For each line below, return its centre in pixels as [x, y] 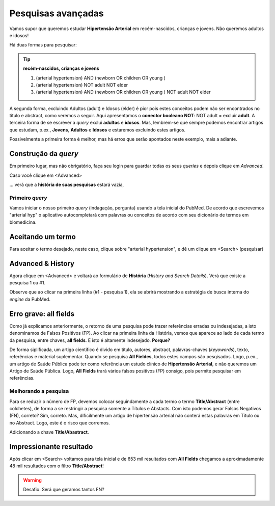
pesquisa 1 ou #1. [28, 283]
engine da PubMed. [30, 299]
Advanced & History [42, 263]
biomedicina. [23, 222]
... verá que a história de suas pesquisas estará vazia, [67, 184]
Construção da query [44, 154]
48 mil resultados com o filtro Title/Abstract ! [57, 466]
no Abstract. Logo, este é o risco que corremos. [60, 422]
